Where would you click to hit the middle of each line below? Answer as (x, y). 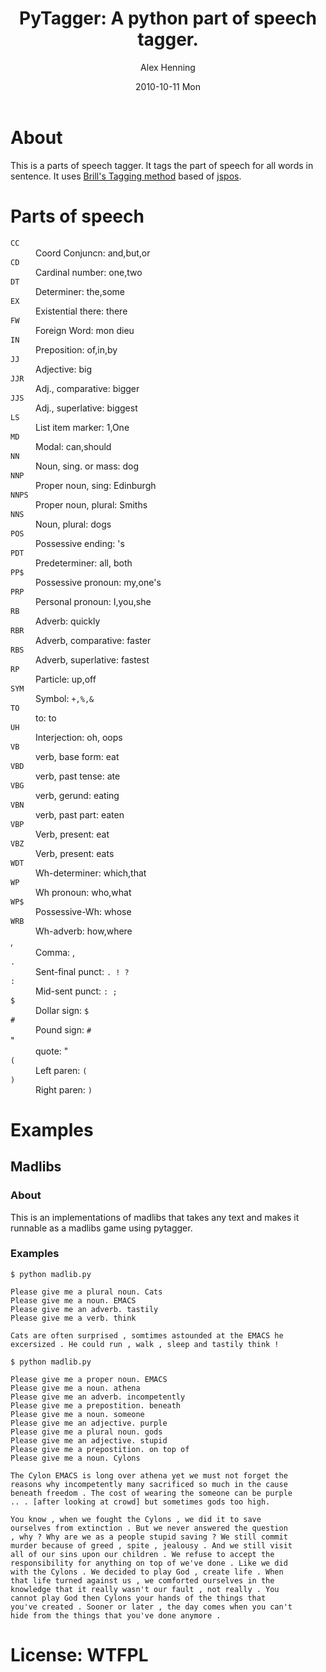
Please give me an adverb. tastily (84, 1309)
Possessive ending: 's (80, 543)
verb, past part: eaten (80, 814)
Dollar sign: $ (62, 1010)
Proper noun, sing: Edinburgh (96, 485)
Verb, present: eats (75, 853)
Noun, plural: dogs (73, 524)
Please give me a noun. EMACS (73, 1300)
